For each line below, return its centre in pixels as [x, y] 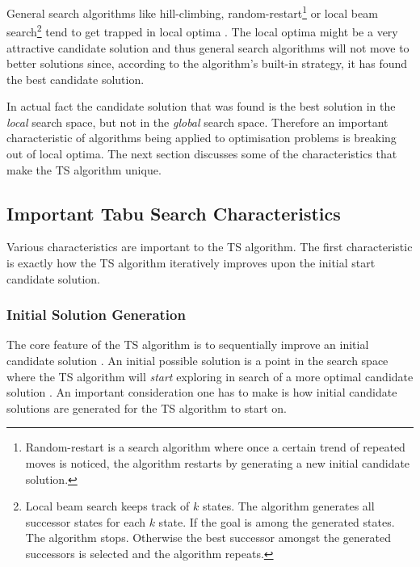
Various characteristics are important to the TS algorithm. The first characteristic [210, 247]
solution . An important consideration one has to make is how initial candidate [202, 392]
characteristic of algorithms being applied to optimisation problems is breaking [202, 138]
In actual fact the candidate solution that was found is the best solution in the [201, 106]
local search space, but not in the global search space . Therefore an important [197, 122]
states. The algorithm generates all [289, 506]
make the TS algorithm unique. [84, 169]
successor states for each [85, 521]
